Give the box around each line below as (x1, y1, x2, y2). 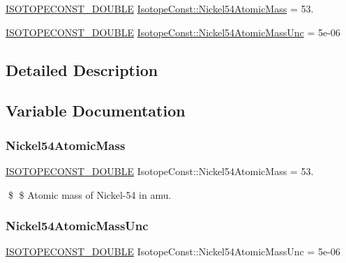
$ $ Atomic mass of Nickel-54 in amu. (8, 187, 172, 202)
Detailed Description (6, 59, 158, 80)
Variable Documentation (6, 100, 186, 121)
